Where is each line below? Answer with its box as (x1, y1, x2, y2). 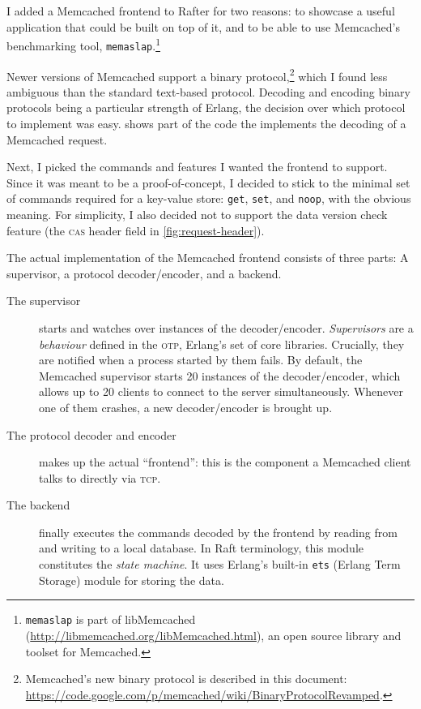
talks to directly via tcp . (39, 469, 161, 486)
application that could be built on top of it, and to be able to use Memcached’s (6, 18, 400, 35)
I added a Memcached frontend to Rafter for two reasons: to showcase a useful (6, 2, 395, 19)
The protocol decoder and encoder (6, 426, 176, 443)
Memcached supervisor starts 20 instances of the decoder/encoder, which (39, 367, 401, 384)
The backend (6, 496, 70, 513)
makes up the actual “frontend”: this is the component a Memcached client (39, 453, 411, 471)
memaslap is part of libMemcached (25, 611, 196, 628)
